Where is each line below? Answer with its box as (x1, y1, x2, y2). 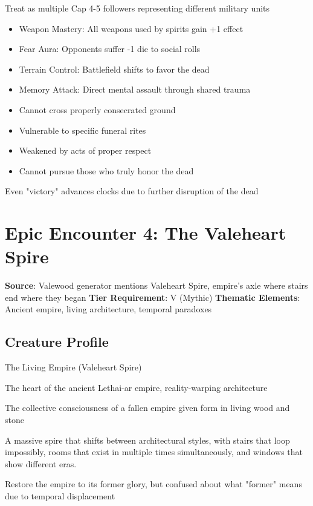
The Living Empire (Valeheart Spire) (5, 361, 142, 373)
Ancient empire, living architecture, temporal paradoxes (5, 303, 212, 315)
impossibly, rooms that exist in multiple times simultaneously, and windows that (5, 445, 303, 458)
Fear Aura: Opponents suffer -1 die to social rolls (19, 42, 201, 55)
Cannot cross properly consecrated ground (19, 103, 176, 116)
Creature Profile (5, 332, 109, 351)
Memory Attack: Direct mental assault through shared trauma (19, 83, 251, 96)
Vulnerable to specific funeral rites (19, 123, 146, 136)
